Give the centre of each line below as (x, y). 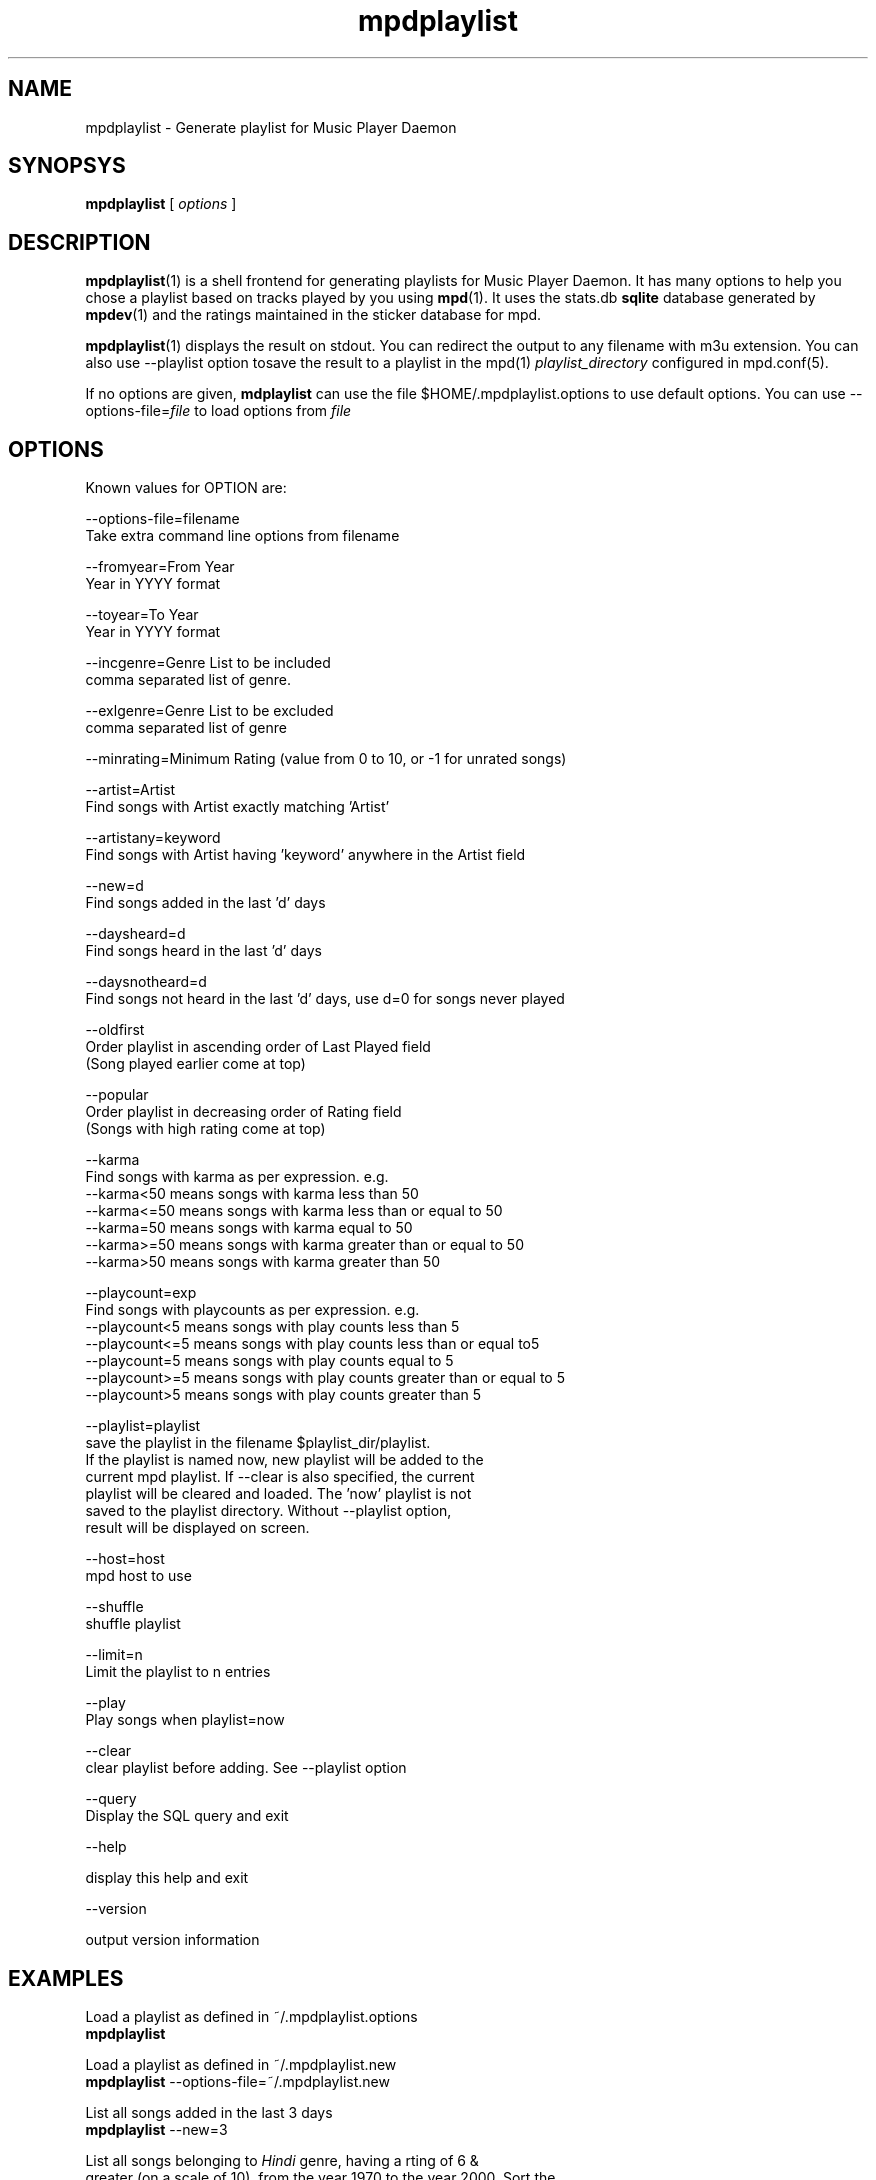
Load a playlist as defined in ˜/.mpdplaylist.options (251, 2016)
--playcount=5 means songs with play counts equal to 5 (269, 1361)
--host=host (125, 1559)
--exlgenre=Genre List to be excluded (209, 711)
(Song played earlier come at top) (195, 1064)
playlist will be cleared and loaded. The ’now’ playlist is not (278, 1494)
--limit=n (114, 1655)
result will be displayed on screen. (197, 1528)
